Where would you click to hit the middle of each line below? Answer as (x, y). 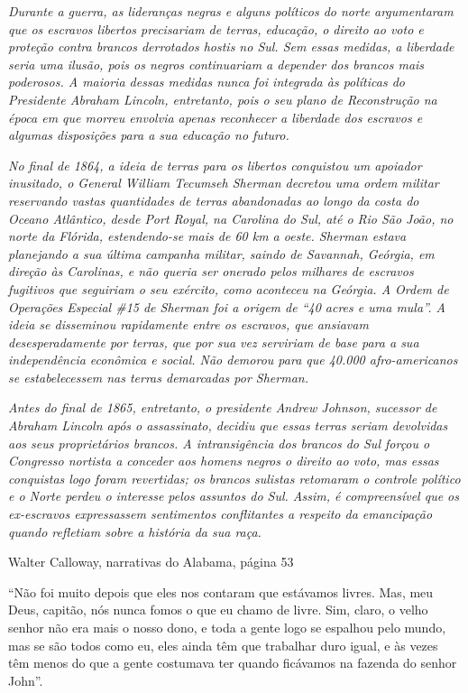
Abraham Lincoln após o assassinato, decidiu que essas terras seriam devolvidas (228, 425)
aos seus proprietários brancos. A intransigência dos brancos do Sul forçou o (219, 443)
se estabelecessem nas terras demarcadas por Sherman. (158, 377)
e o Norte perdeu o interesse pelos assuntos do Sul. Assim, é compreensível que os (234, 496)
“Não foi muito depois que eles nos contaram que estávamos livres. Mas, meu (221, 591)
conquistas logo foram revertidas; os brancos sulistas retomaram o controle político (234, 478)
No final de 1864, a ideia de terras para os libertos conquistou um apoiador (215, 165)
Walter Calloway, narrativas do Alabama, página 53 (151, 562)
